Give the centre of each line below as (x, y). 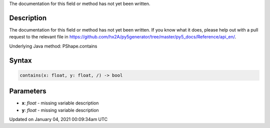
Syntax (20, 60)
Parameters (28, 91)
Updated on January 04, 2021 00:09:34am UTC (58, 119)
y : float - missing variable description (60, 110)
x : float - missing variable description (60, 103)
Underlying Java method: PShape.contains (53, 46)
